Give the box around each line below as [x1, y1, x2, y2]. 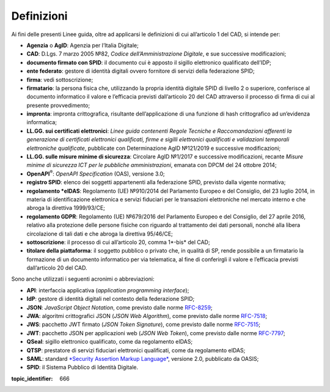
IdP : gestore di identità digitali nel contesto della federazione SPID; [26, 295, 195, 303]
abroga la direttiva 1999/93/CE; [26, 204, 105, 212]
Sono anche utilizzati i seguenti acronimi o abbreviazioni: [11, 275, 155, 283]
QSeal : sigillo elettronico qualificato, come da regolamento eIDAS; [26, 338, 193, 346]
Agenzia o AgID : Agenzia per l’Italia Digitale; [26, 42, 139, 49]
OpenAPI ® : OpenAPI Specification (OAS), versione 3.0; [26, 169, 165, 177]
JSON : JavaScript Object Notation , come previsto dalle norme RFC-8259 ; [26, 303, 213, 311]
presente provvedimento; [26, 102, 90, 109]
